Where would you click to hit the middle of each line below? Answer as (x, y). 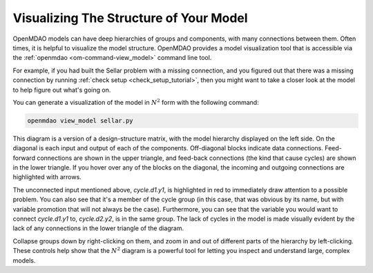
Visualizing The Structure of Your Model (130, 18)
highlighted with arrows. (47, 177)
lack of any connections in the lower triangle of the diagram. (98, 228)
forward (24, 158)
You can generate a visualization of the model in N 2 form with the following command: (136, 102)
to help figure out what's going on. (62, 90)
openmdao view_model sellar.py (80, 120)
